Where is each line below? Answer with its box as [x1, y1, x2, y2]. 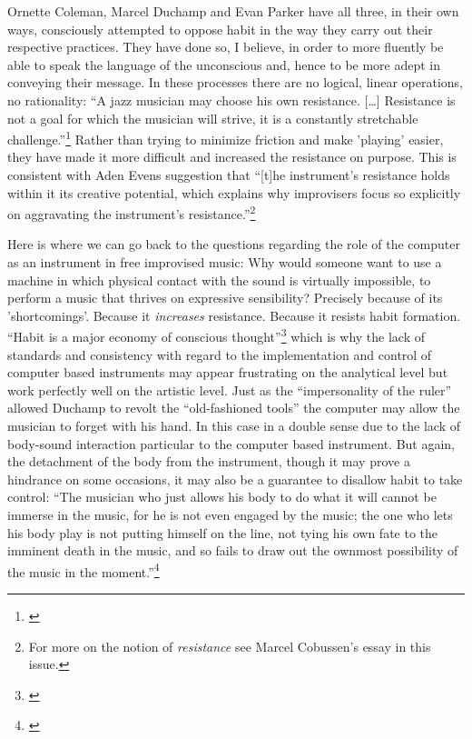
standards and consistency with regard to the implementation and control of [7, 345, 432, 364]
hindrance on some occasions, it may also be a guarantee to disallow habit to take [7, 469, 463, 488]
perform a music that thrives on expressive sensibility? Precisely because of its [7, 288, 443, 307]
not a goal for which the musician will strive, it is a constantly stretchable [7, 108, 418, 127]
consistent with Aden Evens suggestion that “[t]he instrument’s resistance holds [7, 165, 450, 184]
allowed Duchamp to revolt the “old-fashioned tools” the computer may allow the [7, 398, 460, 417]
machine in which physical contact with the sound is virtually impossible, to [7, 270, 431, 289]
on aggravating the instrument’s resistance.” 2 [7, 202, 256, 223]
